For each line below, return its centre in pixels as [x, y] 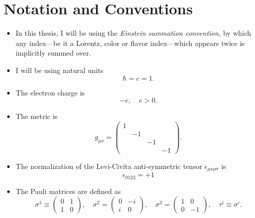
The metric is [37, 116]
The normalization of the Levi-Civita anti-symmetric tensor [109, 166]
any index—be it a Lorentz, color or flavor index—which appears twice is [130, 43]
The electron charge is [50, 92]
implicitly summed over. [53, 53]
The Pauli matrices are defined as [68, 191]
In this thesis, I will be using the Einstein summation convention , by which [133, 33]
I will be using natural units [60, 70]
